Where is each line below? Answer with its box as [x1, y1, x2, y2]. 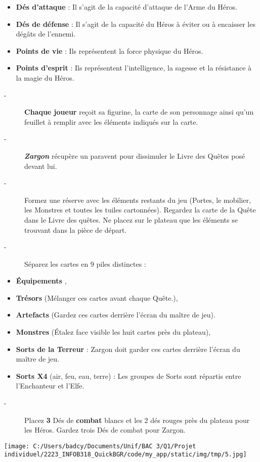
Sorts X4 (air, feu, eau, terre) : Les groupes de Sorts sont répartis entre [16, 370, 241, 381]
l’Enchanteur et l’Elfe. [16, 380, 84, 391]
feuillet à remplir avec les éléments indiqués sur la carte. [24, 116, 198, 127]
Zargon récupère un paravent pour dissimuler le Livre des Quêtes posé [24, 150, 245, 161]
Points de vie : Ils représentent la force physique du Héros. [16, 45, 203, 56]
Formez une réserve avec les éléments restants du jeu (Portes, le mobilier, [24, 194, 251, 205]
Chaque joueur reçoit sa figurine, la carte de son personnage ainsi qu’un [24, 106, 254, 117]
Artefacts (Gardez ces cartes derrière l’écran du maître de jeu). [16, 309, 215, 320]
